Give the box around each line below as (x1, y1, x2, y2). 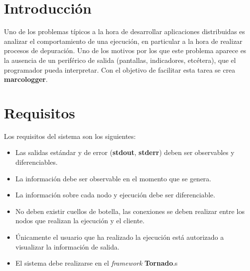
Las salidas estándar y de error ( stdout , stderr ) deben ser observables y (15, 147, 234, 157)
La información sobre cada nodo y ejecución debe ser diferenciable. (15, 190, 215, 200)
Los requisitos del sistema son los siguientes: (4, 131, 136, 141)
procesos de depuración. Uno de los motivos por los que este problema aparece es (4, 45, 247, 56)
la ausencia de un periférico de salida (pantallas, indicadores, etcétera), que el (4, 55, 236, 65)
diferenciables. (15, 157, 58, 167)
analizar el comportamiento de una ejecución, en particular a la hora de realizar (4, 36, 243, 46)
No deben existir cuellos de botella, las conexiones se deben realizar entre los (15, 206, 245, 216)
